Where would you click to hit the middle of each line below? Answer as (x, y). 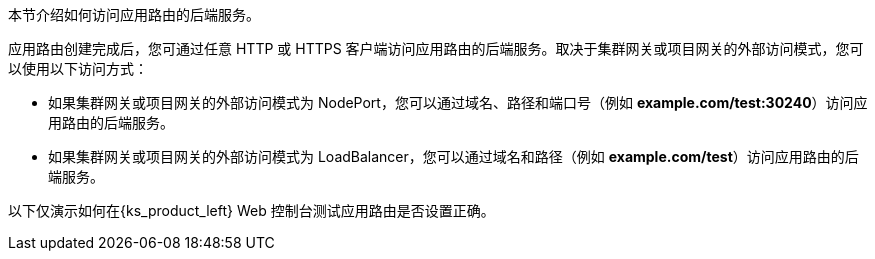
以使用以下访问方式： (78, 68)
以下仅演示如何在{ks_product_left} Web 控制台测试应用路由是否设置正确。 (251, 210)
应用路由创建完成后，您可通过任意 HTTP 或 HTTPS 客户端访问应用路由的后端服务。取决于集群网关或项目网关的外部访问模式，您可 (436, 48)
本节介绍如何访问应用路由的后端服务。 (134, 14)
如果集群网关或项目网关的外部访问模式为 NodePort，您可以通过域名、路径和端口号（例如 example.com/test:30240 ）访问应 (458, 102)
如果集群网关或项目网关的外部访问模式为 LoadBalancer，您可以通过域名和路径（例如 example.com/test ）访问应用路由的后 (453, 156)
